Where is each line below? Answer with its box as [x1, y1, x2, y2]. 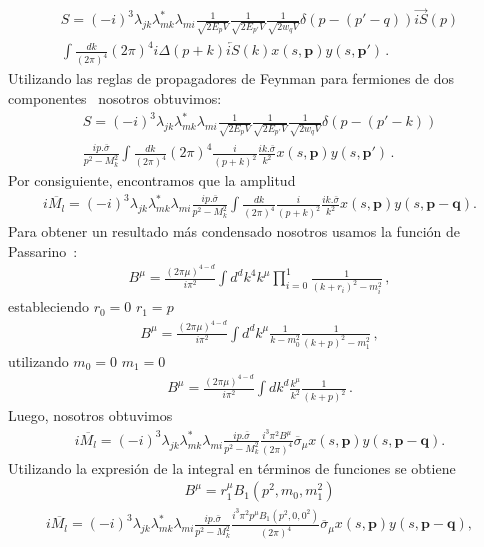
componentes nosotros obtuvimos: [8, 87, 222, 108]
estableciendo [8, 296, 89, 317]
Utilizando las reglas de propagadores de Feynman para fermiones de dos [8, 68, 455, 89]
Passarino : [8, 240, 78, 261]
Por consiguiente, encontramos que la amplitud [8, 170, 296, 191]
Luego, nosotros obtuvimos [8, 405, 173, 426]
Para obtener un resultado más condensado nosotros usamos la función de [8, 221, 461, 242]
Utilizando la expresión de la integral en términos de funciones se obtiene [8, 457, 456, 478]
